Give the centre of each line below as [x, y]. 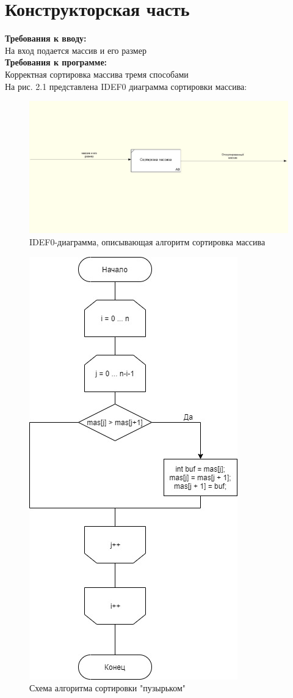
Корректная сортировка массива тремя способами [97, 74]
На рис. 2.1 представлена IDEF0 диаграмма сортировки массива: [126, 86]
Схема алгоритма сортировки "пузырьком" [107, 688]
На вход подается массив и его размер [76, 50]
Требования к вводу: [46, 38]
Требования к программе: [56, 62]
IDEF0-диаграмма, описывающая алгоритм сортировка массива [147, 242]
